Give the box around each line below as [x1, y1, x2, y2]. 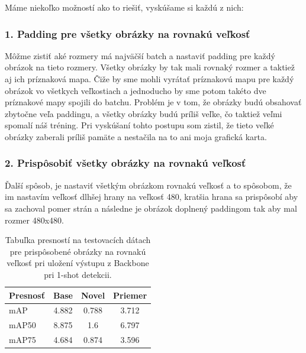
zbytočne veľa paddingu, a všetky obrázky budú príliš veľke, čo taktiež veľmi [5, 107, 282, 119]
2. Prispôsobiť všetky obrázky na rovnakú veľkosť [5, 156, 246, 170]
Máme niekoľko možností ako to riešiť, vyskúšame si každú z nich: [5, 1, 244, 13]
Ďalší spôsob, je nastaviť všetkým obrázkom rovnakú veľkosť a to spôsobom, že [5, 179, 292, 191]
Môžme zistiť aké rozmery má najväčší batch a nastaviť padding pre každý [5, 49, 275, 61]
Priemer [113, 289, 147, 301]
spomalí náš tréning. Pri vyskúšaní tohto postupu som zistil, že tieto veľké [5, 119, 274, 131]
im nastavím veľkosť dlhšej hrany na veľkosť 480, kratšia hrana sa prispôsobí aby [5, 190, 298, 203]
